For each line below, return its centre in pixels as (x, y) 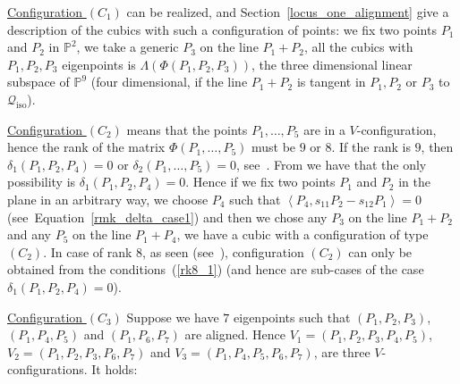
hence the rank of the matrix (86, 147)
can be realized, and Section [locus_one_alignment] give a (288, 12)
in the (414, 182)
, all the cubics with (359, 47)
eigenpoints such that (292, 317)
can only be (380, 251)
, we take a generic (128, 47)
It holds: (115, 369)
